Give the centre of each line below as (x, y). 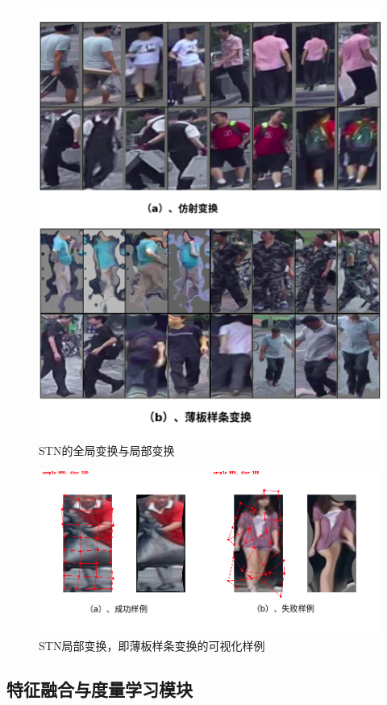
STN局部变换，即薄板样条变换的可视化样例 (152, 645)
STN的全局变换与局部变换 (107, 451)
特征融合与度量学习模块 (100, 688)
